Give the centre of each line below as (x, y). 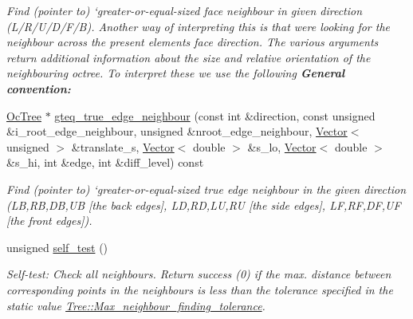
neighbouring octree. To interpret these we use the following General (176, 73)
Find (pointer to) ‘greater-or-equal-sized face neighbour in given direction (185, 10)
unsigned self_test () (57, 247)
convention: (39, 88)
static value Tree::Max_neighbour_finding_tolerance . (136, 305)
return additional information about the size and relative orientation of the (189, 57)
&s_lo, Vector (282, 146)
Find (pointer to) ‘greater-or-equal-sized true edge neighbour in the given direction (206, 189)
